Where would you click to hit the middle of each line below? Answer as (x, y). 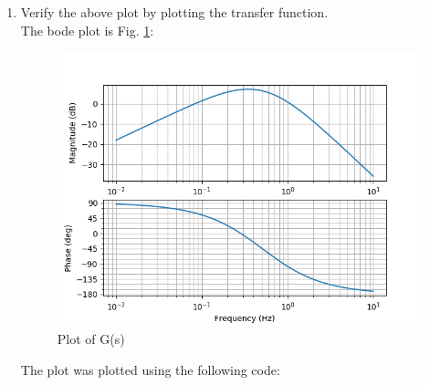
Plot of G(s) (91, 338)
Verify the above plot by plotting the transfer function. (174, 12)
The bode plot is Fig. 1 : (87, 30)
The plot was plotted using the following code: (150, 369)
